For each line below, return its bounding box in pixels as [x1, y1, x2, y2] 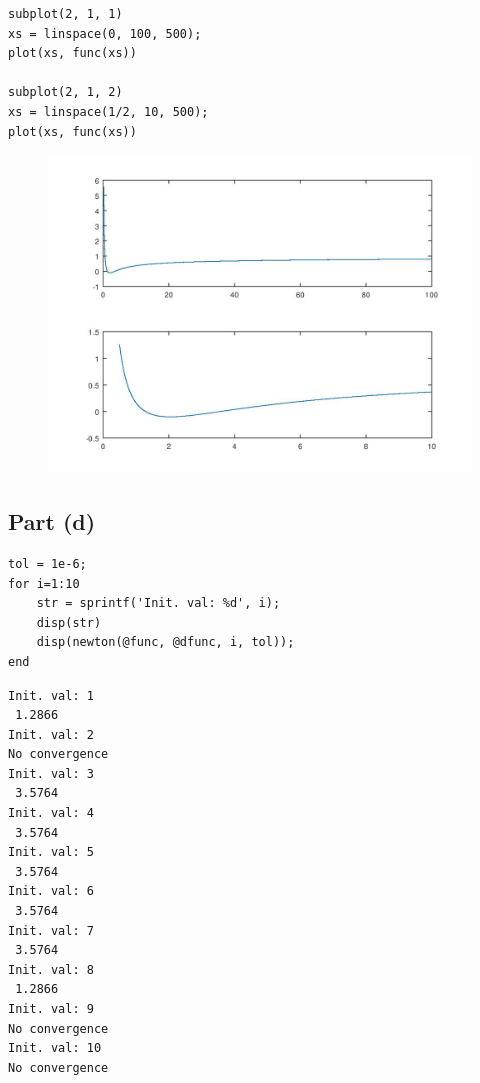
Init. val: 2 [8, 727, 94, 742]
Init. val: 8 [8, 962, 94, 977]
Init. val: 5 [8, 845, 94, 860]
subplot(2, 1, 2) [8, 85, 123, 100]
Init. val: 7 [8, 923, 94, 938]
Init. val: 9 [8, 1002, 94, 1017]
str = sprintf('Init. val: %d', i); [36, 596, 281, 611]
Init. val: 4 [8, 806, 94, 821]
